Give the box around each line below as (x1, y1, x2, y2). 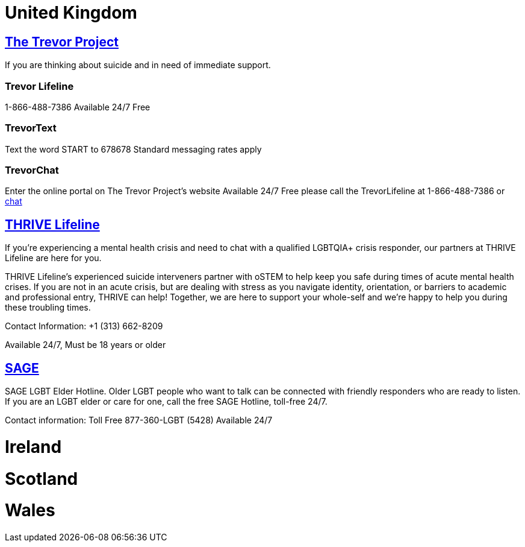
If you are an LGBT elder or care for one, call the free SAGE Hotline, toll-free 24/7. (5, 396, 328, 407)
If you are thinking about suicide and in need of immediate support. (5, 60, 271, 71)
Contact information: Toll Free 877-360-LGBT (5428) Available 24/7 (5, 415, 273, 426)
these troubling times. (5, 302, 91, 313)
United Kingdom (5, 2, 137, 23)
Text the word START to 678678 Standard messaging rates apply (5, 144, 262, 154)
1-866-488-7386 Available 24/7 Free (5, 101, 151, 112)
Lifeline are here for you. (5, 253, 102, 264)
